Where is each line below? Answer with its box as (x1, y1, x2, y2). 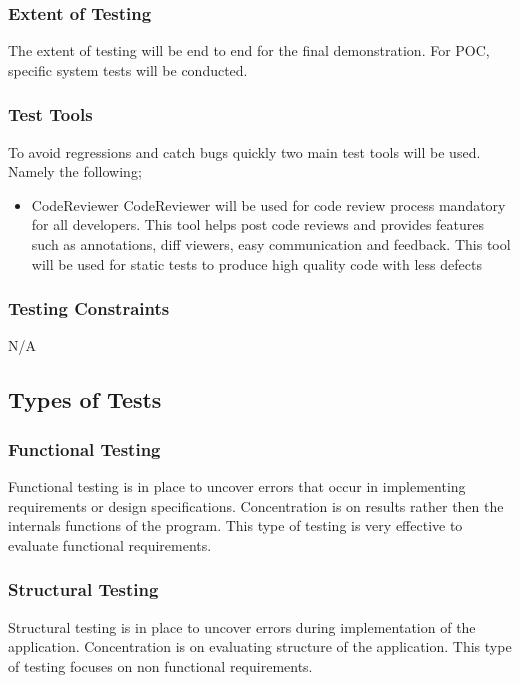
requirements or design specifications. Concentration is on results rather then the (8, 495, 504, 516)
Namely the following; (8, 161, 142, 182)
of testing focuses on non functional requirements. (8, 655, 313, 676)
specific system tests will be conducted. (8, 59, 248, 80)
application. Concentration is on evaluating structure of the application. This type (8, 636, 512, 657)
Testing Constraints (8, 296, 170, 321)
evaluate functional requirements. (8, 534, 212, 555)
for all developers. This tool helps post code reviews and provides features (31, 214, 485, 235)
